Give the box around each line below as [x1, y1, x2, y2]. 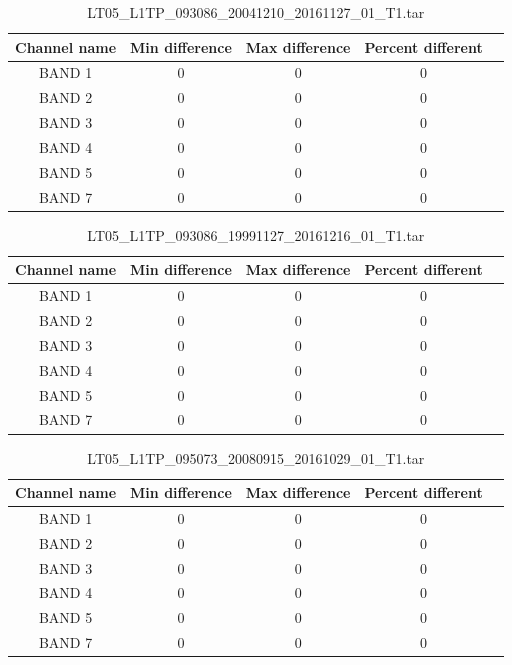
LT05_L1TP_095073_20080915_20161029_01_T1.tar [87, 447, 425, 468]
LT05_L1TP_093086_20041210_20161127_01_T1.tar [87, 2, 425, 22]
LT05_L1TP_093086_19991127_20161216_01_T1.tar [87, 224, 425, 245]
